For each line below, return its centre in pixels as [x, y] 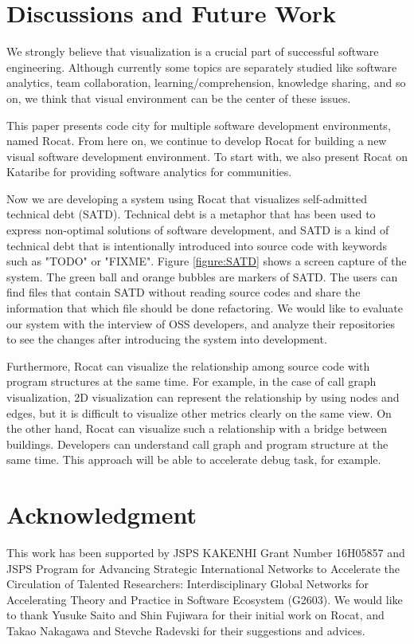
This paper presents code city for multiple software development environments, [199, 125]
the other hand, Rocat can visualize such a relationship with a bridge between [197, 428]
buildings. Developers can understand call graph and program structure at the [197, 444]
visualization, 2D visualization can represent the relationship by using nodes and [203, 397]
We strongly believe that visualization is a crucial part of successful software [193, 51]
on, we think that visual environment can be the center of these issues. [179, 98]
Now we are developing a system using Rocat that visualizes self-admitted [187, 198]
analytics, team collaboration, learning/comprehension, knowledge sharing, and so [206, 82]
